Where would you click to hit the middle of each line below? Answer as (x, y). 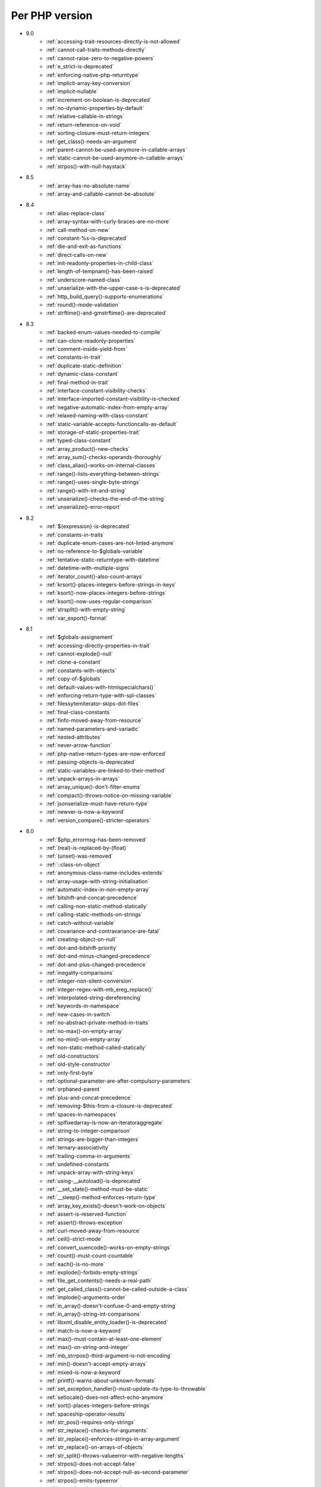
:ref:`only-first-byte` (70, 1072)
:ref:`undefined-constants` (78, 1164)
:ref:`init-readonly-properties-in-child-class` (100, 263)
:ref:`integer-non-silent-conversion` (89, 981)
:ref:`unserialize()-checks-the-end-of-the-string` (106, 499)
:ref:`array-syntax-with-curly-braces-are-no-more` (108, 222)
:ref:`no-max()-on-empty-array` (85, 1031)
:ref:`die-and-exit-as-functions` (84, 246)
